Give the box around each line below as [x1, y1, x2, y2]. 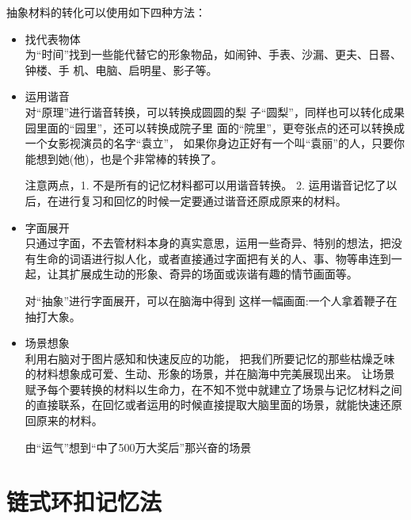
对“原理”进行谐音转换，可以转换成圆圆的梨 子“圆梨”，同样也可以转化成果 [25, 103, 405, 120]
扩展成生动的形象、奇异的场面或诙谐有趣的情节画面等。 [69, 266, 358, 282]
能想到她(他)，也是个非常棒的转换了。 [25, 150, 223, 166]
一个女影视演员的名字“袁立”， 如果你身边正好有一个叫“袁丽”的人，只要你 [25, 135, 405, 151]
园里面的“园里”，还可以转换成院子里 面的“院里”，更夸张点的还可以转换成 [25, 119, 405, 136]
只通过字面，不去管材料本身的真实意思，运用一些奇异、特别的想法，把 [25, 235, 391, 251]
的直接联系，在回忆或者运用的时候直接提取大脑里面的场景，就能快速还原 [25, 396, 402, 413]
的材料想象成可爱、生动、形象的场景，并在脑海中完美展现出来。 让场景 [25, 365, 395, 382]
